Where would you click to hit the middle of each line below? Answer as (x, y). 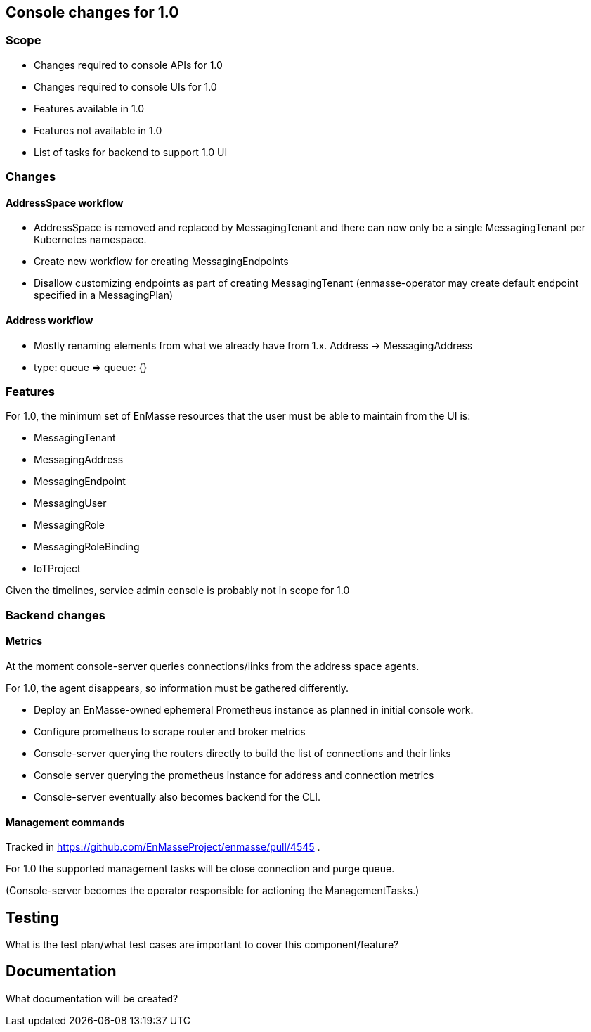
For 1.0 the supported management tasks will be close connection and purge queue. (200, 869)
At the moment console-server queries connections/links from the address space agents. (213, 666)
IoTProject (57, 569)
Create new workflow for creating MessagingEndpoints (161, 262)
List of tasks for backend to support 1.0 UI (131, 152)
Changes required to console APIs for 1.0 (128, 65)
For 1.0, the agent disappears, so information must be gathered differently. (177, 688)
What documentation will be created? (92, 998)
